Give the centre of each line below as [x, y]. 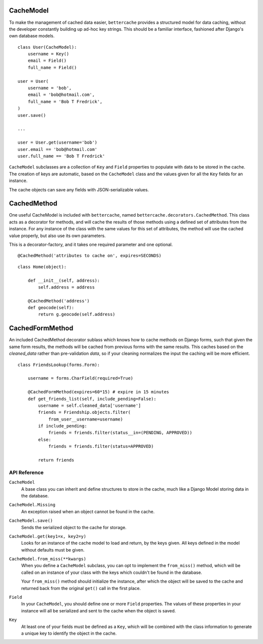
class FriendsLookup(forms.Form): [59, 365]
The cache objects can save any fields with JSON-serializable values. [79, 189]
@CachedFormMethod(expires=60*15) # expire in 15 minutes [98, 392]
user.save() [32, 115]
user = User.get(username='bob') [57, 143]
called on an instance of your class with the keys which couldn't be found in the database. [112, 572]
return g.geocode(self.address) [77, 314]
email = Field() [47, 61]
